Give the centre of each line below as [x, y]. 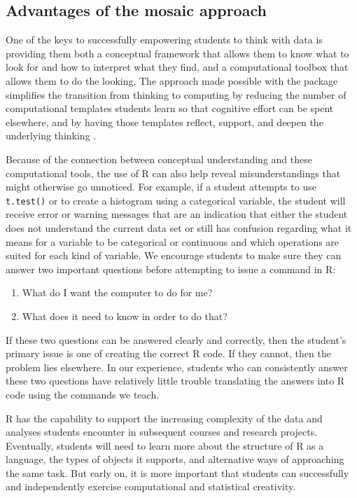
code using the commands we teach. [83, 394]
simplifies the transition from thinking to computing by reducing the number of [176, 94]
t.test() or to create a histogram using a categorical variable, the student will [176, 200]
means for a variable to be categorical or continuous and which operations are [173, 241]
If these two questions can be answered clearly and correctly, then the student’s [176, 339]
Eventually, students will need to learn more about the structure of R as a [165, 445]
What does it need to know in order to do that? [125, 316]
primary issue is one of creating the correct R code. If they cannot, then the [168, 353]
